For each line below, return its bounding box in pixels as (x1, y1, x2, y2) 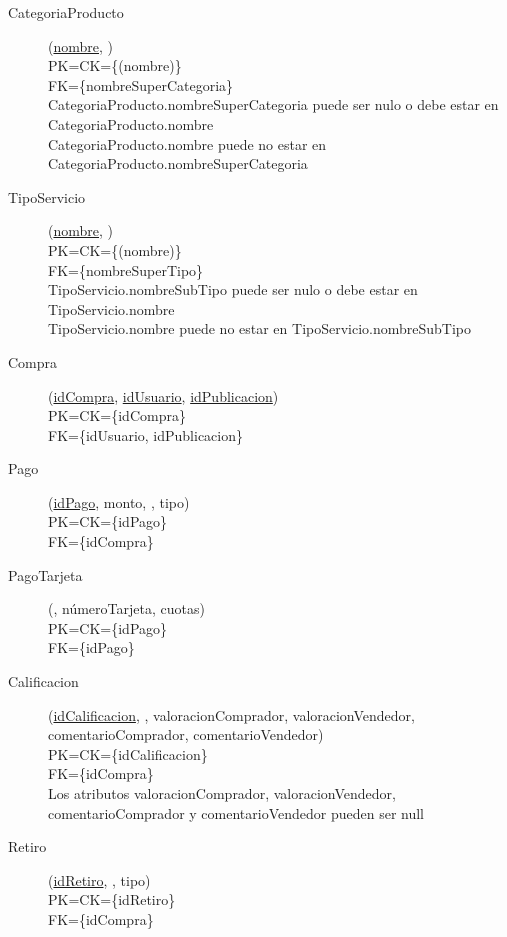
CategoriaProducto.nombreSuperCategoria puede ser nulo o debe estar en (48, 94, 499, 115)
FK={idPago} (48, 637, 135, 658)
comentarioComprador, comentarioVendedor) (48, 724, 324, 745)
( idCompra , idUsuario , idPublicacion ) (48, 385, 279, 406)
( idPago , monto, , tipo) (48, 491, 190, 512)
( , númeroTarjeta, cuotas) (48, 598, 205, 619)
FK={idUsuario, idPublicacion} (48, 424, 244, 445)
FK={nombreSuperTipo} (48, 259, 204, 280)
